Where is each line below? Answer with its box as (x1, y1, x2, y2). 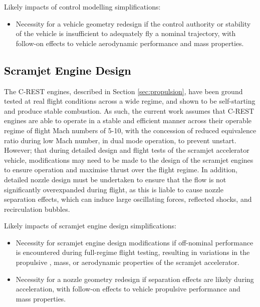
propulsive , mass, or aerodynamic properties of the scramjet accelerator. (16, 257, 239, 267)
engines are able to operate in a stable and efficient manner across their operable (4, 115, 252, 126)
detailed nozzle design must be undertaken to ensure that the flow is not (4, 174, 226, 184)
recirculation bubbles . (4, 203, 70, 214)
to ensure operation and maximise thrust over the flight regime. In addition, (4, 164, 237, 175)
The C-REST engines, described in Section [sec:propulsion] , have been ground (4, 86, 243, 96)
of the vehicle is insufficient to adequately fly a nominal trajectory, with (16, 28, 236, 39)
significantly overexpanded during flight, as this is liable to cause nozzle (4, 184, 223, 194)
